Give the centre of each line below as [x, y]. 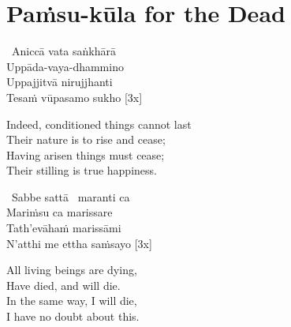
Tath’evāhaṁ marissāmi [64, 228]
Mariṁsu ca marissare [60, 212]
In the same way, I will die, [72, 301]
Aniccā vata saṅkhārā [63, 51]
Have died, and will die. [63, 285]
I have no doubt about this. [73, 316]
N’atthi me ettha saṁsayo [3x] [79, 243]
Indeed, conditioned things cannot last [99, 124]
